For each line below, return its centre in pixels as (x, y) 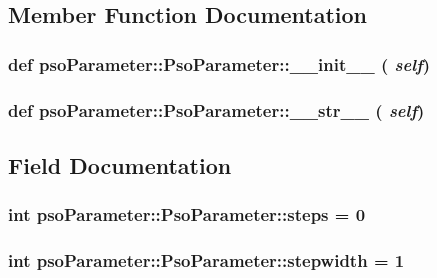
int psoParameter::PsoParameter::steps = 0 (187, 214)
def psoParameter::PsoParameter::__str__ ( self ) (216, 109)
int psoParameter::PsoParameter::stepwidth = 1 (206, 260)
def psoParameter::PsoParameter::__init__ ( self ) (219, 63)
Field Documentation (120, 164)
